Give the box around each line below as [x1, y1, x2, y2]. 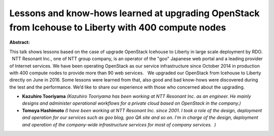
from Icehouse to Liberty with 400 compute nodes [9, 22, 226, 33]
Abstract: [9, 39, 30, 46]
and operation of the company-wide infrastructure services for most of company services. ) [22, 121, 216, 127]
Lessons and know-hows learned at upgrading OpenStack [9, 8, 260, 19]
